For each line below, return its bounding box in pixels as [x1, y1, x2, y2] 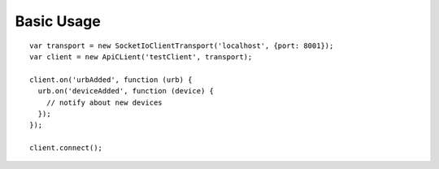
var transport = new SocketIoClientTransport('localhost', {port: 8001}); [29, 41, 334, 50]
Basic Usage [15, 12, 101, 30]
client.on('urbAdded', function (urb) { [29, 75, 193, 84]
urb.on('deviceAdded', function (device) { [37, 86, 215, 96]
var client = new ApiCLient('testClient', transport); [29, 52, 253, 61]
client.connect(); [29, 143, 103, 153]
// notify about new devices [46, 97, 163, 107]
